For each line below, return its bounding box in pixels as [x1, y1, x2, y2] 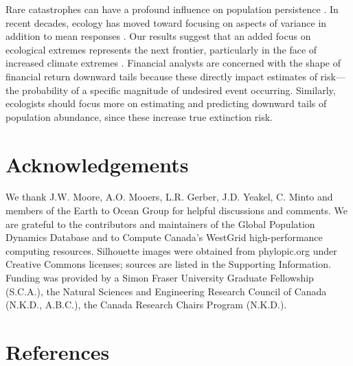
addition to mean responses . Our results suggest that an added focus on [5, 29, 311, 43]
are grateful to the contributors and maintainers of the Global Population [5, 216, 315, 231]
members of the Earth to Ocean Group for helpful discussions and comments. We [5, 203, 348, 218]
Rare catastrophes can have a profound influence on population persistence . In [5, 2, 339, 16]
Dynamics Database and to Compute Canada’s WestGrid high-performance [5, 230, 323, 244]
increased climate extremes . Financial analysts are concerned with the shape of [5, 56, 341, 70]
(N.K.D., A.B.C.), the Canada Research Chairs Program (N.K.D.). [5, 297, 287, 312]
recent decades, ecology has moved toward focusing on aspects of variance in [5, 15, 327, 30]
